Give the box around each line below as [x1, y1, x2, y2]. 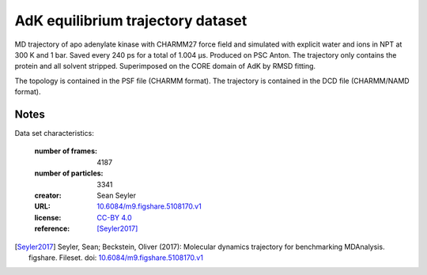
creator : [34, 190, 62, 200]
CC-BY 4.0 [96, 213, 132, 222]
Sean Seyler [96, 190, 136, 200]
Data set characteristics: [14, 129, 94, 138]
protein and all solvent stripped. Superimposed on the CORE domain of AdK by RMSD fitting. [14, 62, 316, 71]
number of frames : [34, 146, 98, 156]
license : [34, 213, 62, 222]
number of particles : [34, 168, 104, 178]
